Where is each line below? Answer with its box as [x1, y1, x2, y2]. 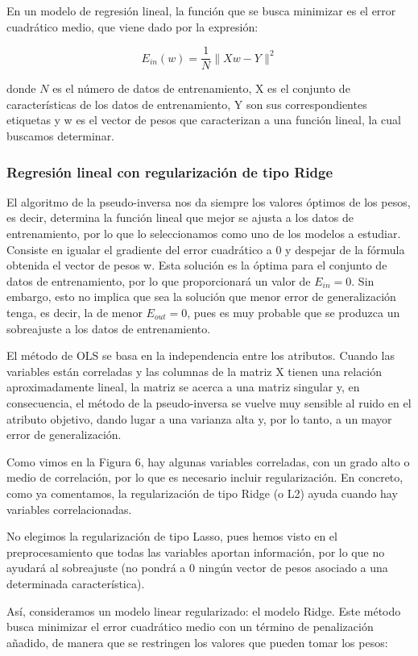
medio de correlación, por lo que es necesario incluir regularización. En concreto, [6, 469, 404, 486]
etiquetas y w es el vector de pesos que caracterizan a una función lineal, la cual [6, 111, 401, 128]
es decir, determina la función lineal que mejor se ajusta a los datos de [6, 209, 354, 226]
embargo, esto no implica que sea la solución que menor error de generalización [6, 288, 396, 305]
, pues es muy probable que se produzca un [187, 304, 400, 320]
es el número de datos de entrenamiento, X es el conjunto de [52, 80, 350, 97]
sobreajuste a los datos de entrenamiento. [6, 320, 211, 336]
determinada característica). [6, 575, 145, 591]
